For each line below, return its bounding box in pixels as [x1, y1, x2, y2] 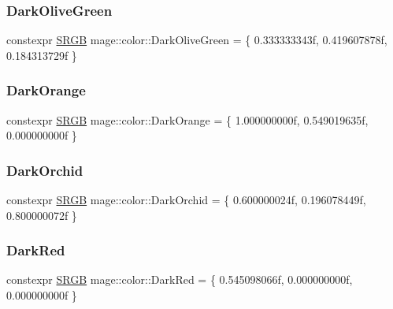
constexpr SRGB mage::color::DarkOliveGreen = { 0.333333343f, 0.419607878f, [6, 32, 387, 48]
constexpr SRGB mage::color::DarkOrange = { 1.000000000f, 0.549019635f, [6, 111, 369, 128]
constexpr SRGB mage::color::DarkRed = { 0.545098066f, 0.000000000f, [6, 271, 353, 288]
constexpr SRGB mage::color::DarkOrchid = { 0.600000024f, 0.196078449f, [6, 192, 366, 208]
